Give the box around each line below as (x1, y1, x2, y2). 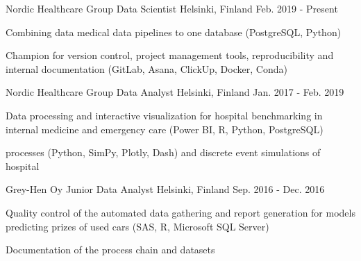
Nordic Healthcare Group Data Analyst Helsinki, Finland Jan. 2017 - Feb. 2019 (6, 85, 344, 99)
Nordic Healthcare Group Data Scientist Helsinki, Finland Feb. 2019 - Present (6, 1, 338, 15)
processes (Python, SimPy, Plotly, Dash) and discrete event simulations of (6, 145, 321, 160)
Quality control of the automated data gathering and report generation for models (6, 205, 355, 219)
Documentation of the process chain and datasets (6, 242, 215, 257)
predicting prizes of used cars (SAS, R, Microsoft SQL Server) (6, 219, 269, 233)
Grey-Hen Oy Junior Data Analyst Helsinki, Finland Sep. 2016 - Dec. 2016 (6, 182, 325, 196)
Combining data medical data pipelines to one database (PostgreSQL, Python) (6, 24, 342, 39)
